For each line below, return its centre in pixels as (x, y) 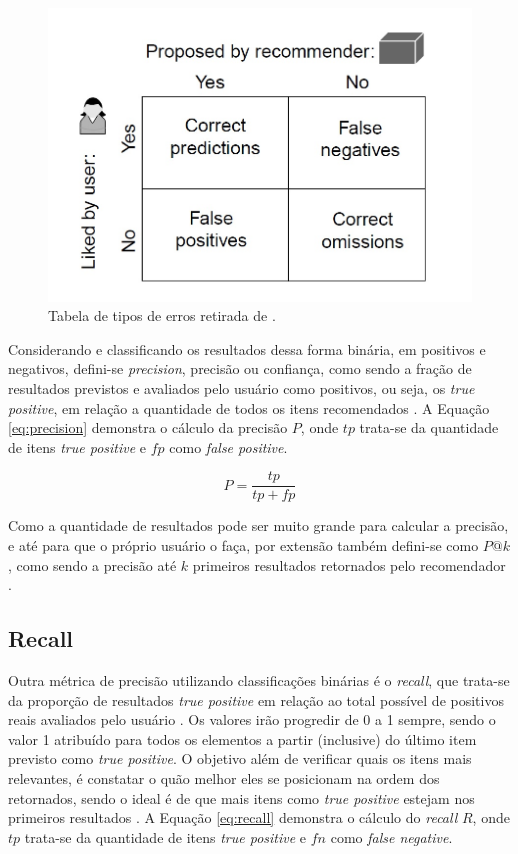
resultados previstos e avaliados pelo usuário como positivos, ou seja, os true (241, 387)
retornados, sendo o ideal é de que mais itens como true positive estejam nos (241, 797)
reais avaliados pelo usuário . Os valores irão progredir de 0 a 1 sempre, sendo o (252, 719)
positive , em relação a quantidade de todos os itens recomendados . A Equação (249, 407)
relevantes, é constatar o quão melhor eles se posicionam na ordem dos (224, 777)
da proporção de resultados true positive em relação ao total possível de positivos (256, 699)
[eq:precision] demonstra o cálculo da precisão (148, 427)
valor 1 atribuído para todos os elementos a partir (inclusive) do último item (242, 738)
